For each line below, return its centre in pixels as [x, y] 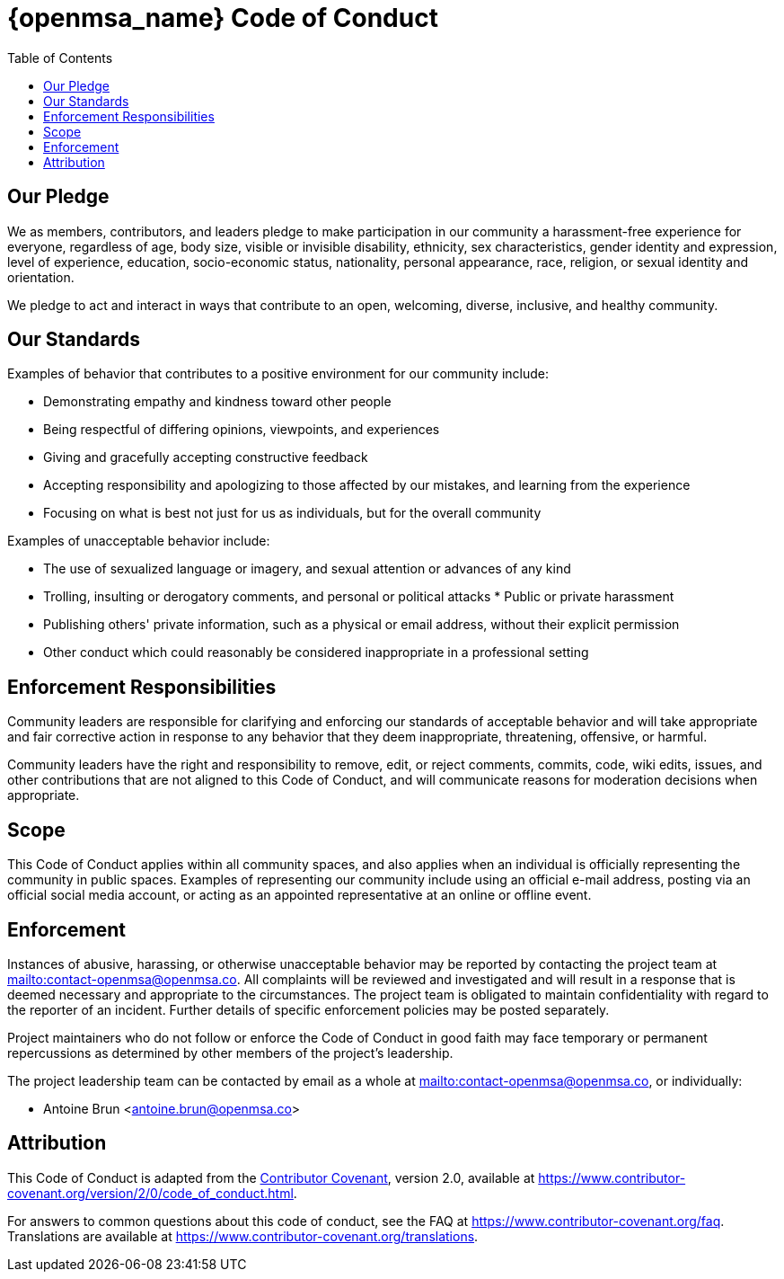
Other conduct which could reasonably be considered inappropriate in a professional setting [316, 653]
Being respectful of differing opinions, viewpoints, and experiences [242, 430]
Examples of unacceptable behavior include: [139, 541]
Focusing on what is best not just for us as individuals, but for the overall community [292, 513]
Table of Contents [60, 58]
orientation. [41, 277]
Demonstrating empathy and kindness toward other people [217, 402]
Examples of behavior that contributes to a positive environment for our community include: [278, 374]
